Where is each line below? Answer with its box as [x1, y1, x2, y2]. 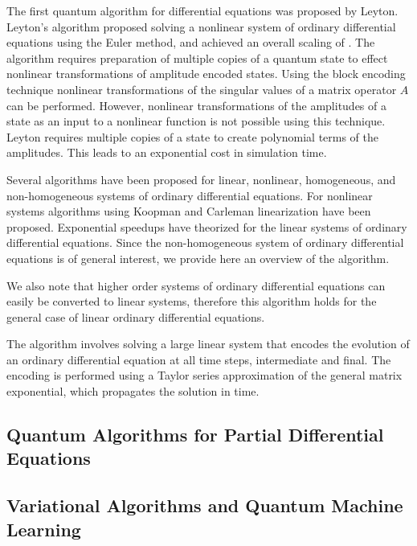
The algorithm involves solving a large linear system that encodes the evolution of [6, 335, 410, 352]
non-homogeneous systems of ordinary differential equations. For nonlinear [6, 187, 373, 203]
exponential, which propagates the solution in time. [6, 383, 260, 400]
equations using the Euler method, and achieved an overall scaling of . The [6, 34, 375, 51]
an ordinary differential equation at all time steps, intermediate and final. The [6, 351, 391, 367]
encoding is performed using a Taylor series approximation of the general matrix [6, 367, 403, 384]
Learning [6, 516, 81, 541]
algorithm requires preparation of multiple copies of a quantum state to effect [6, 49, 388, 66]
